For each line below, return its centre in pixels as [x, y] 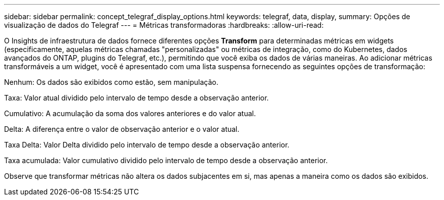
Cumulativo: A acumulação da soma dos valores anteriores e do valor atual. [130, 113]
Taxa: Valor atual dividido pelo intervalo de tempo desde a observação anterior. [137, 98]
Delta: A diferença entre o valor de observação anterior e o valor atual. [122, 129]
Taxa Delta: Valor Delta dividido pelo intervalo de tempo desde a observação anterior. [147, 145]
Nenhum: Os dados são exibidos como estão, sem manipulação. [111, 82]
